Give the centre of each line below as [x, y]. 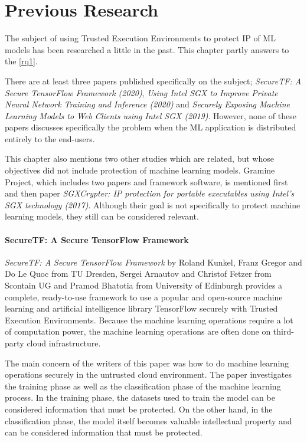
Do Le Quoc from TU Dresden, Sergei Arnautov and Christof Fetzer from [138, 274]
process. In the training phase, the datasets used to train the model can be [140, 397]
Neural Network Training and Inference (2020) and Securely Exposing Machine [147, 104]
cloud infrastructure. [64, 343]
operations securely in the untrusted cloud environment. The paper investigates [148, 374]
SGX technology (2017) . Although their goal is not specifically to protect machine [153, 204]
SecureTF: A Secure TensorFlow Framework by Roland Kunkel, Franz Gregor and [153, 262]
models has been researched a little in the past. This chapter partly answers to [147, 49]
